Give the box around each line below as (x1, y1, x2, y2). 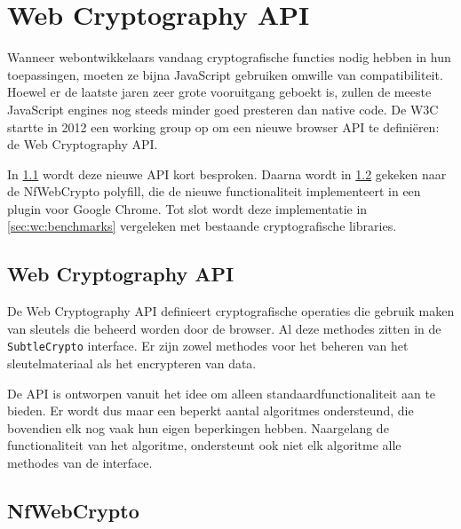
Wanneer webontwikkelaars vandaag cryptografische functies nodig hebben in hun (7, 48, 451, 67)
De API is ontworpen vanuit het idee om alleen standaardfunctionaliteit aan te (7, 383, 436, 402)
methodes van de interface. (7, 454, 153, 472)
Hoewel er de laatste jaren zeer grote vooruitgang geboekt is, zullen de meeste (7, 83, 432, 101)
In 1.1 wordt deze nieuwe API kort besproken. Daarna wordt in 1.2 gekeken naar (7, 164, 447, 183)
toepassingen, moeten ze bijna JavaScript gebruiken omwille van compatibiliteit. (7, 65, 443, 83)
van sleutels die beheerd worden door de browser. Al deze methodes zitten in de (7, 319, 441, 337)
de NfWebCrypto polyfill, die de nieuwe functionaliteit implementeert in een (7, 182, 421, 201)
